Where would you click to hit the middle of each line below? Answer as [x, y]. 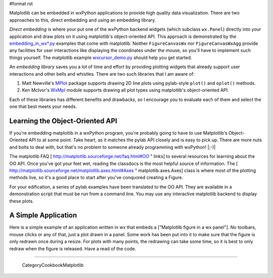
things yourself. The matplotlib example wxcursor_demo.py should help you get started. [101, 58]
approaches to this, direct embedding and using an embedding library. [83, 20]
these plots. [21, 201]
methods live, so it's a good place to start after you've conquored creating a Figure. [96, 178]
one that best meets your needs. [43, 106]
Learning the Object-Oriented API [63, 121]
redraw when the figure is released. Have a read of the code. [73, 248]
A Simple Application [43, 215]
